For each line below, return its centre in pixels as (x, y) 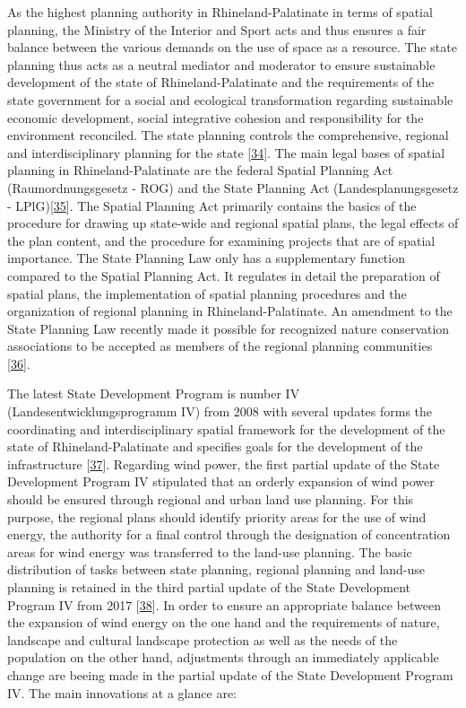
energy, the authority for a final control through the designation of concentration (229, 534)
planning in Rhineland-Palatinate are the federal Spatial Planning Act (200, 170)
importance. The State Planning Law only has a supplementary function (206, 258)
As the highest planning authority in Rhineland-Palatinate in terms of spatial (220, 12)
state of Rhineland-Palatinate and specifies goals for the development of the (215, 446)
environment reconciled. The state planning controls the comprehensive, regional (228, 135)
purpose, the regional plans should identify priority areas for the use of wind (217, 516)
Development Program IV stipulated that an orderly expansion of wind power (221, 481)
